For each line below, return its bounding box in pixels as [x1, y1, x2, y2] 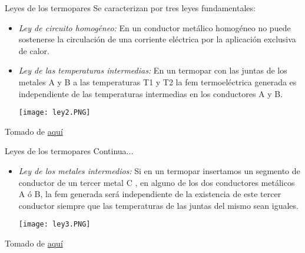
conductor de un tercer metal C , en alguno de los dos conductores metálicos [18, 176, 295, 188]
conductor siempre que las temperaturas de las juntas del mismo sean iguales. [18, 199, 299, 211]
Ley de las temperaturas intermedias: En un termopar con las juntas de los [18, 64, 287, 76]
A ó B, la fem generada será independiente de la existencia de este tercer [18, 188, 281, 200]
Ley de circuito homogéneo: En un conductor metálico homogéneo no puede [18, 21, 291, 34]
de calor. [18, 44, 49, 56]
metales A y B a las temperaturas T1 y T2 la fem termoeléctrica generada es [18, 75, 297, 88]
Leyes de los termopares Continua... [5, 145, 134, 157]
